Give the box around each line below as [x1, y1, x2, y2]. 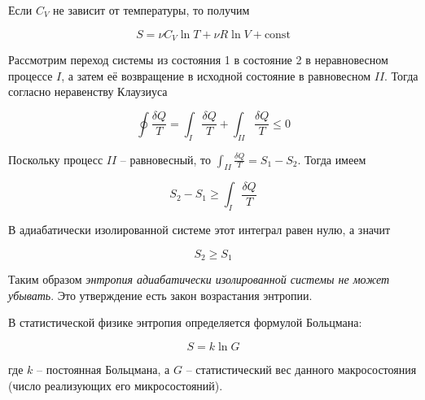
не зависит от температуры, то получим [53, 2, 250, 18]
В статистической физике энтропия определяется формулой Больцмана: [8, 314, 362, 331]
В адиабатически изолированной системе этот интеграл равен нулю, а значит [8, 221, 391, 238]
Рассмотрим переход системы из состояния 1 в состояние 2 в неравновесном [8, 51, 388, 68]
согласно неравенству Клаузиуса [8, 83, 168, 100]
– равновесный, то [120, 150, 212, 167]
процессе [8, 67, 53, 84]
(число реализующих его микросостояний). [8, 376, 223, 393]
